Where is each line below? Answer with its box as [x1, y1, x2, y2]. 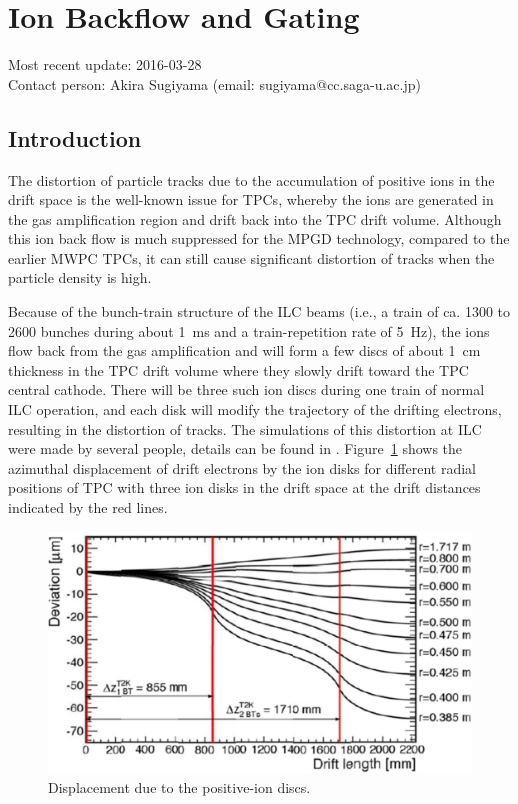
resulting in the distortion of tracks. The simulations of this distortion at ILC [8, 418, 482, 439]
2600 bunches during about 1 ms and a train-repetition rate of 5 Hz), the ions [8, 320, 490, 341]
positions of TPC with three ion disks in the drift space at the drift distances [8, 477, 481, 498]
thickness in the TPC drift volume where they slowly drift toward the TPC [8, 359, 469, 380]
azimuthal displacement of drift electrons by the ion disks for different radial [8, 457, 476, 478]
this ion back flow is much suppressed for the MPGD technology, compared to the [8, 228, 510, 249]
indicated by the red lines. [8, 497, 168, 518]
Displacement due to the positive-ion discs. [48, 777, 311, 798]
